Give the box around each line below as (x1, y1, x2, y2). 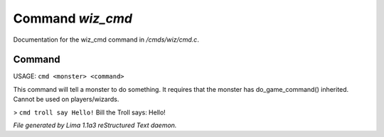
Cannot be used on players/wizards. (13, 95, 119, 104)
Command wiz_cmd (13, 11, 133, 26)
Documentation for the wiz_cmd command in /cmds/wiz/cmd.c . (13, 35, 199, 44)
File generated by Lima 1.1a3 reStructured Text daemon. (13, 121, 177, 130)
